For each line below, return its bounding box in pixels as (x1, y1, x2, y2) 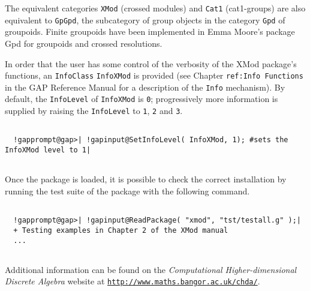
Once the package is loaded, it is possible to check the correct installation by (5, 173, 287, 185)
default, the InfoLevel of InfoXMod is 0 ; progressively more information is (5, 92, 278, 105)
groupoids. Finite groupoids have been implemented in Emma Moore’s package (5, 25, 295, 38)
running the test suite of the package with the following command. (5, 184, 250, 197)
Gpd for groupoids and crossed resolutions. (5, 37, 162, 49)
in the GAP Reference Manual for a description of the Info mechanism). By (5, 80, 285, 93)
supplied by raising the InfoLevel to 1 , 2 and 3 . (5, 104, 183, 117)
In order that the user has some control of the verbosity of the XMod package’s (5, 57, 297, 70)
